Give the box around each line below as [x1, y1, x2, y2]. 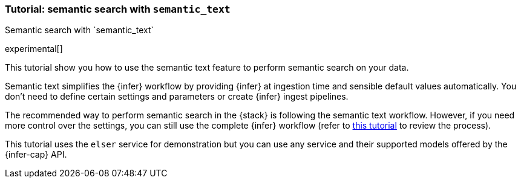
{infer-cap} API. [5, 149, 67, 160]
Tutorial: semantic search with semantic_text [5, 3, 231, 15]
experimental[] [5, 43, 63, 54]
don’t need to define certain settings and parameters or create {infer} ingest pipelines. [5, 91, 349, 102]
